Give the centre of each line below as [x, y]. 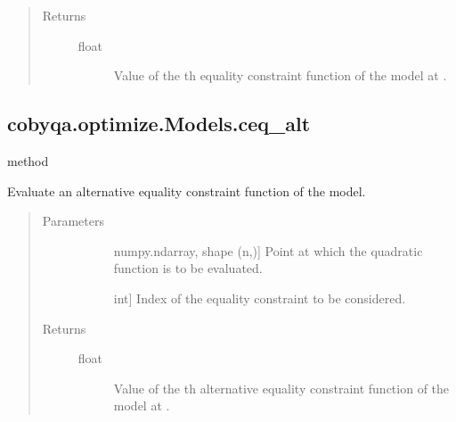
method [28, 160]
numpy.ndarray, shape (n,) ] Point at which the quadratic [268, 250]
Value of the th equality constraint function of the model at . [280, 75]
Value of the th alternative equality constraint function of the [281, 388]
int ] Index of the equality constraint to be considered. [260, 298]
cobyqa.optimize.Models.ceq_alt [159, 124]
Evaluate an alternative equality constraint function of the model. [187, 190]
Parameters [73, 221]
